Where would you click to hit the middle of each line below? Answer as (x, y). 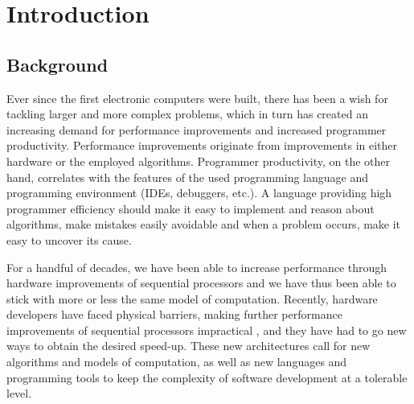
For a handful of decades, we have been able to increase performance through (197, 267)
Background (57, 64)
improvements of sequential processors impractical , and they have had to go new (207, 330)
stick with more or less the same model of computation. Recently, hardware (192, 298)
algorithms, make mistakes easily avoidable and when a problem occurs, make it (204, 224)
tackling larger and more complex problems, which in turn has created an (187, 114)
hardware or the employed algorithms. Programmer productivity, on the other (199, 161)
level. (19, 393)
